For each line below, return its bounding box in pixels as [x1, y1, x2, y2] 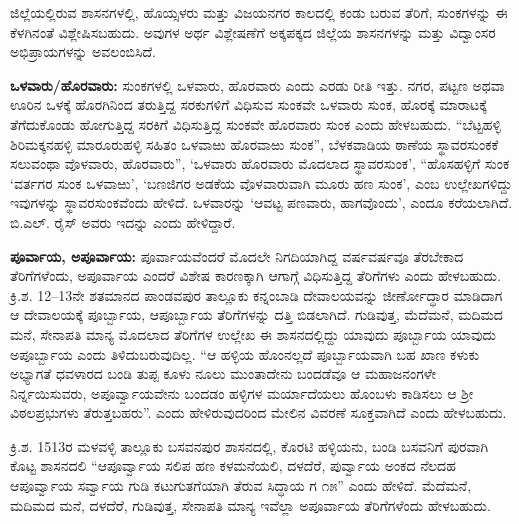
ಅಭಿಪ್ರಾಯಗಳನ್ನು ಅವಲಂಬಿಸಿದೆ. [10, 41, 156, 62]
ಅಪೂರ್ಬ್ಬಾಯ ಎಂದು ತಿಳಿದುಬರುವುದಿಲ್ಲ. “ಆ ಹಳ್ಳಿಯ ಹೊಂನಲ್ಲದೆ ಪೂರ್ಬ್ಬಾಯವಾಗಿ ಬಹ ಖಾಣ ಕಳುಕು [10, 343, 480, 364]
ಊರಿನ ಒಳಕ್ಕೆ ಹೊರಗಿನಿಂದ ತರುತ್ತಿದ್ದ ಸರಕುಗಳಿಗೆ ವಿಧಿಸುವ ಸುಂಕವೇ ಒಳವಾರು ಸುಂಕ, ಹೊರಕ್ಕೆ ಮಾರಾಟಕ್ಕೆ [10, 94, 487, 115]
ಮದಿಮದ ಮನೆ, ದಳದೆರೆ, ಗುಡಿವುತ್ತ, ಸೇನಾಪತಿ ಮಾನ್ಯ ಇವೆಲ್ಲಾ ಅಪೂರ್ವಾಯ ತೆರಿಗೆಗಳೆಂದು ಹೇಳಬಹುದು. [10, 494, 491, 515]
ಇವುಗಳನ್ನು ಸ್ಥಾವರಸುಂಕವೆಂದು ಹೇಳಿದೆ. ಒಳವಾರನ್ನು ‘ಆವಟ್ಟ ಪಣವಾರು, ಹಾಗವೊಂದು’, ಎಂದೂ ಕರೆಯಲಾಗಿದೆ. [10, 192, 513, 213]
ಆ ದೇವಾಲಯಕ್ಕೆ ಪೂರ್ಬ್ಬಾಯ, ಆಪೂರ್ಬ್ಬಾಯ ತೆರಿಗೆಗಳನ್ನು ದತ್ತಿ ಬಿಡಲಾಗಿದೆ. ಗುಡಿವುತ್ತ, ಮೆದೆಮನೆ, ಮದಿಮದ [10, 304, 503, 325]
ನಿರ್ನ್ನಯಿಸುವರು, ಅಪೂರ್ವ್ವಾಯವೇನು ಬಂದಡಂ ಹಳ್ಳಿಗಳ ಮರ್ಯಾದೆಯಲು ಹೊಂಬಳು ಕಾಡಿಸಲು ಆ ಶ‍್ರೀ [10, 382, 474, 403]
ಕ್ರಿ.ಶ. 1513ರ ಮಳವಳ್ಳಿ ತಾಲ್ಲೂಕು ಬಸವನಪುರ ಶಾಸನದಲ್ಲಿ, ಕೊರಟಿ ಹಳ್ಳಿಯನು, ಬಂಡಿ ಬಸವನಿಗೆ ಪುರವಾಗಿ [10, 435, 489, 456]
